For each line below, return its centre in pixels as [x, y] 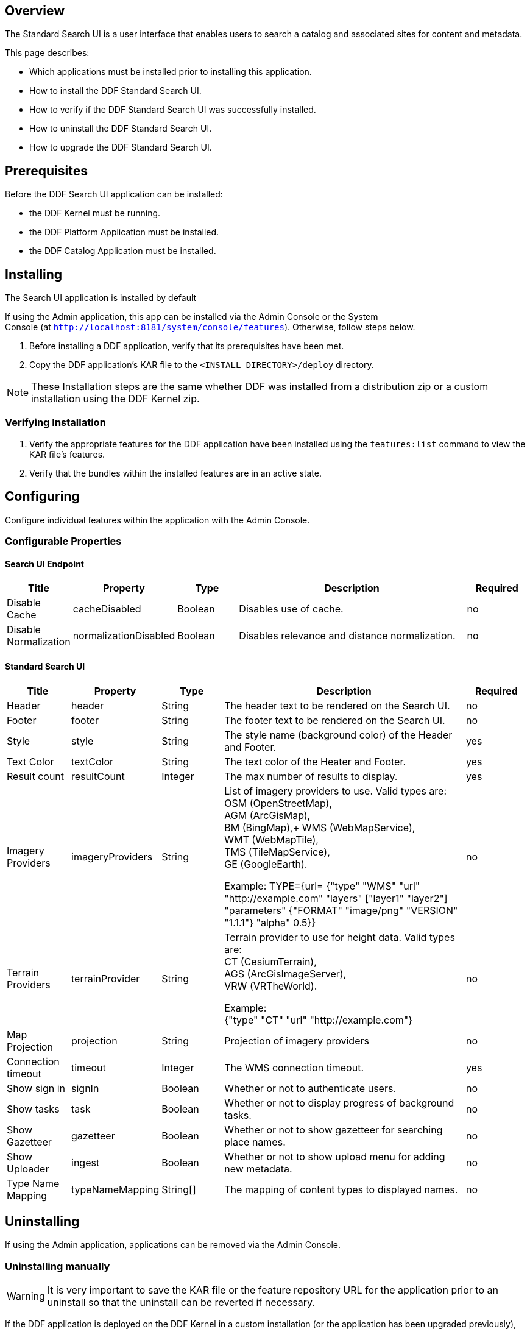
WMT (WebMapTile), [271, 839]
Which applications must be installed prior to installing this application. [171, 72]
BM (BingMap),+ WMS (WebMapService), [320, 827]
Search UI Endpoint [44, 564]
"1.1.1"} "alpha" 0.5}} [270, 922]
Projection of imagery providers [297, 1040]
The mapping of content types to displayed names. [341, 1189]
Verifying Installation [55, 423]
